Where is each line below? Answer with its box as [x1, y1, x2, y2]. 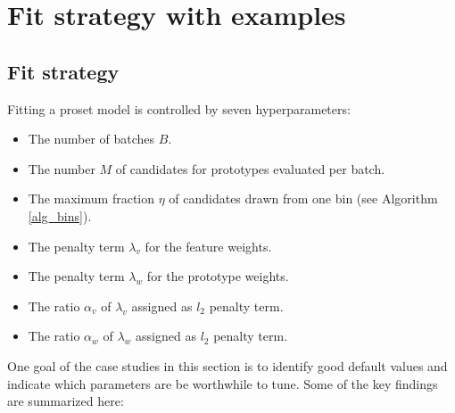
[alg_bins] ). [28, 206, 92, 225]
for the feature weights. [145, 236, 272, 255]
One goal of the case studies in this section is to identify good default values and [7, 356, 448, 375]
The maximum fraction [28, 189, 155, 208]
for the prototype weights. [146, 267, 289, 285]
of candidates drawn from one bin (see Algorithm [169, 189, 438, 208]
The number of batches [28, 129, 155, 148]
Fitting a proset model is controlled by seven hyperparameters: [7, 99, 351, 118]
